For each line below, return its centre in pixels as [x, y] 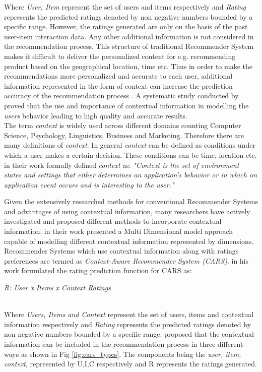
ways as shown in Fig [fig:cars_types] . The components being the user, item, [123, 354]
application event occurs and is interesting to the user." [89, 184]
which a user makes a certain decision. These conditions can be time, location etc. [130, 154]
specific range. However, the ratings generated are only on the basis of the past [126, 26]
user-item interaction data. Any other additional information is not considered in [129, 36]
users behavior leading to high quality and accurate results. [96, 115]
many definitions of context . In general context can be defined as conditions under [130, 145]
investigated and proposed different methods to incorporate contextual [113, 221]
